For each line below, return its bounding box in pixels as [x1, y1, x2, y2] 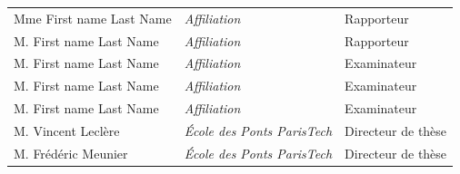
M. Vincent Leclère [14, 121, 120, 140]
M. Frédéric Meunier [14, 143, 128, 162]
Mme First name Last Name [14, 8, 172, 27]
